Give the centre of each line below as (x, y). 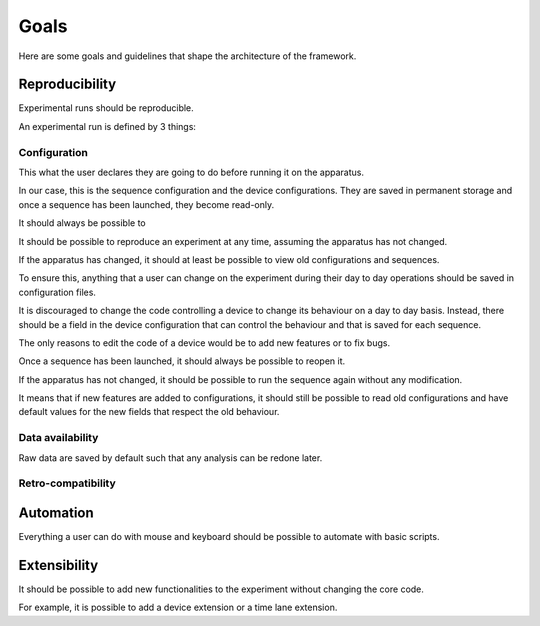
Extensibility (58, 565)
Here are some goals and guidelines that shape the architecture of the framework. (187, 56)
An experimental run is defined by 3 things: (107, 126)
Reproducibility (67, 84)
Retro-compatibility (67, 483)
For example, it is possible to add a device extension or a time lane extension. (178, 607)
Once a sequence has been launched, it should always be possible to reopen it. (182, 361)
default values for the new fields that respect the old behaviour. (149, 412)
